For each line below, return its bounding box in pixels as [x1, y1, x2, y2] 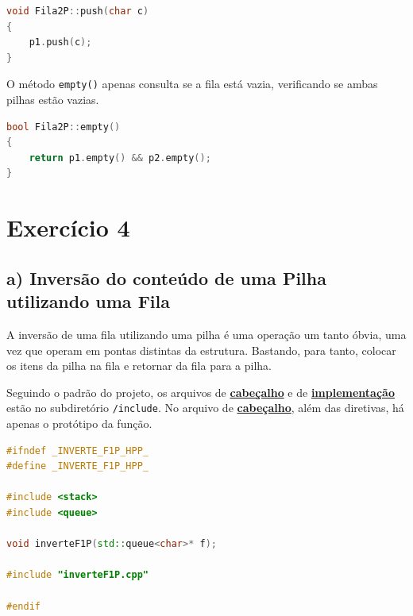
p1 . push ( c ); [29, 37, 92, 48]
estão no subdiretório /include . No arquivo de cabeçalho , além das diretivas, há [6, 399, 404, 416]
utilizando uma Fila [6, 289, 170, 314]
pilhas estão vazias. [6, 91, 99, 108]
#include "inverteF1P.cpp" [6, 569, 149, 581]
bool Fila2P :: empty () [6, 121, 121, 133]
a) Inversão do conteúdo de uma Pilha [6, 265, 326, 290]
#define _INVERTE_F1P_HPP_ [6, 460, 149, 472]
